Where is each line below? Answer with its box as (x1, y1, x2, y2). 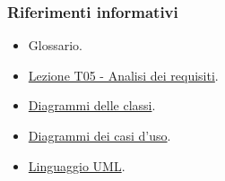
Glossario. (28, 36, 82, 55)
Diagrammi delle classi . (28, 96, 156, 115)
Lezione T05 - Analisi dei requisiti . (28, 65, 219, 84)
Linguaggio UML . (28, 156, 125, 175)
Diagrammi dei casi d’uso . (28, 126, 171, 144)
